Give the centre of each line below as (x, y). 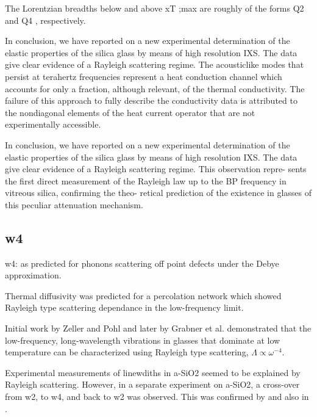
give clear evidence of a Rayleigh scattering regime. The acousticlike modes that (155, 64)
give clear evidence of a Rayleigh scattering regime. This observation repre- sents (156, 169)
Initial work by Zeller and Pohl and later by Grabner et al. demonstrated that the (158, 328)
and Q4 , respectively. (45, 20)
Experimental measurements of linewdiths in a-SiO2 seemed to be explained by (153, 372)
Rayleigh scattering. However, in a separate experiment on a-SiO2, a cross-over (152, 384)
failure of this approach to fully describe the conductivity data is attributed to (151, 100)
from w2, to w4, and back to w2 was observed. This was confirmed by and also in (157, 397)
